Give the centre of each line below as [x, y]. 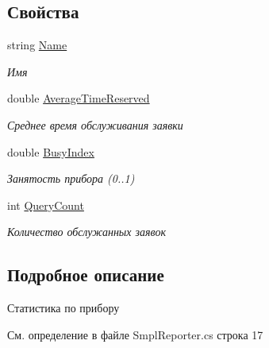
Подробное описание [86, 275]
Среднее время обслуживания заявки [95, 124]
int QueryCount [46, 205]
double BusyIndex [51, 151]
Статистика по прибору [63, 308]
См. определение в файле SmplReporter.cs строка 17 [135, 334]
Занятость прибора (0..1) [71, 178]
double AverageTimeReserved [79, 98]
